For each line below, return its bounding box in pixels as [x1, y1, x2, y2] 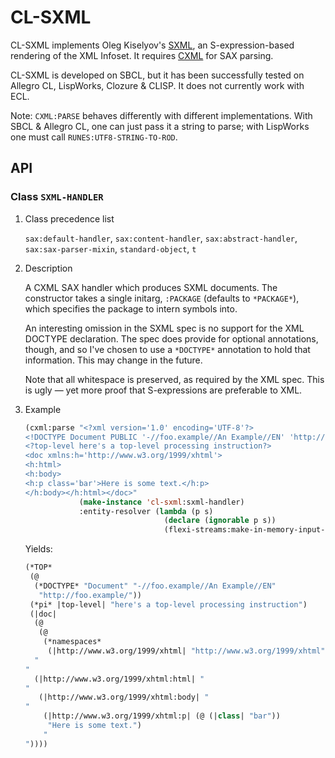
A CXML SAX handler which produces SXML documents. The [24, 281, 278, 293]
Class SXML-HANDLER [10, 190, 104, 204]
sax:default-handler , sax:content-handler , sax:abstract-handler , [24, 232, 298, 244]
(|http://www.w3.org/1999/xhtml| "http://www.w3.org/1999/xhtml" [47, 646, 326, 656]
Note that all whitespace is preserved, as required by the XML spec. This [24, 373, 325, 385]
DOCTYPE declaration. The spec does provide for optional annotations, [24, 332, 319, 345]
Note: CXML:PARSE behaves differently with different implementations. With [10, 109, 313, 121]
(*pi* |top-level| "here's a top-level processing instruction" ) [29, 599, 308, 610]
